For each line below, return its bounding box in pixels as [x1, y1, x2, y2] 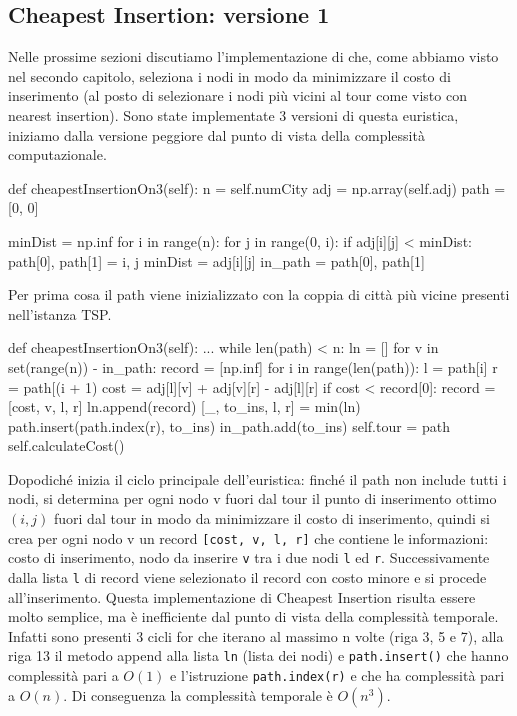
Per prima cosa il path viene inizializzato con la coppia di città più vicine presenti [8, 284, 510, 305]
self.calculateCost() [8, 435, 125, 456]
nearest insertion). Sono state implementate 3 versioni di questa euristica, [8, 104, 459, 125]
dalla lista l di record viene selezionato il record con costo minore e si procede [8, 566, 487, 587]
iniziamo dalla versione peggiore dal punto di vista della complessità [8, 124, 425, 145]
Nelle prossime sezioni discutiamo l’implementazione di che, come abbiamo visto [8, 46, 499, 67]
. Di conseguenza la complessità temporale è [63, 684, 333, 705]
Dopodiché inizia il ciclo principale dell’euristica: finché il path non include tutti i [8, 468, 507, 489]
